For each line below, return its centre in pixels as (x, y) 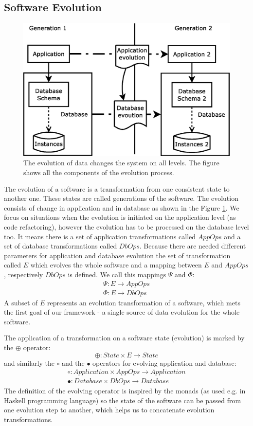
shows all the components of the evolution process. (99, 172)
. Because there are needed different (193, 246)
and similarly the (29, 363)
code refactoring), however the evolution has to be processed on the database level (126, 227)
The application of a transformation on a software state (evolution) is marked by (124, 338)
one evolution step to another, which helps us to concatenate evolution (109, 410)
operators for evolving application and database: (164, 363)
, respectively (24, 275)
